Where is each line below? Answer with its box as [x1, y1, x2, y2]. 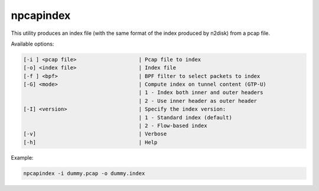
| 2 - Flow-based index [138, 122, 207, 130]
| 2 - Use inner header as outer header [138, 98, 257, 104]
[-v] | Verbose [23, 131, 167, 137]
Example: [11, 154, 34, 161]
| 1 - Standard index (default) [138, 114, 233, 121]
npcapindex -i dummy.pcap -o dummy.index [23, 170, 145, 177]
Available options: [11, 40, 54, 47]
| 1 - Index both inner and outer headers [138, 89, 263, 96]
